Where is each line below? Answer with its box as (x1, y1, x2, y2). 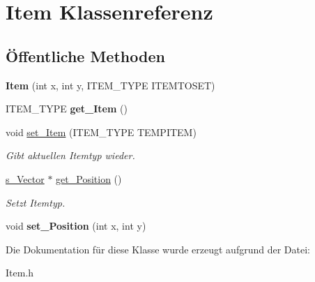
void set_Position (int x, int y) (6, 218, 146, 233)
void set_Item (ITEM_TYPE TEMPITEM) (6, 124, 197, 139)
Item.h (6, 265, 34, 280)
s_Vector (6, 171, 45, 186)
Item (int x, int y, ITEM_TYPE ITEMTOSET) (6, 77, 215, 92)
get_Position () (56, 171, 122, 186)
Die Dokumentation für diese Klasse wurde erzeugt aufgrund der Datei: (6, 242, 310, 256)
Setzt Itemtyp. (6, 195, 66, 209)
